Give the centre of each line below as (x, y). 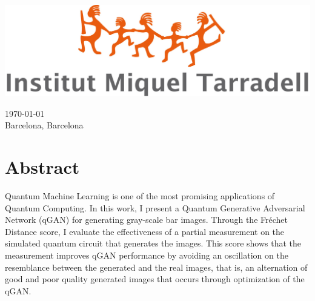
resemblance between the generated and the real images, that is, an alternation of (156, 267)
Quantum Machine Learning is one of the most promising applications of (140, 196)
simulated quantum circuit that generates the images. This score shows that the (153, 243)
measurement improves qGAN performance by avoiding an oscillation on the (147, 255)
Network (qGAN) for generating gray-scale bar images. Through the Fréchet (146, 220)
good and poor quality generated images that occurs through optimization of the (155, 279)
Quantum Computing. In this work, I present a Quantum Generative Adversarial (155, 207)
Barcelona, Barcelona (44, 125)
